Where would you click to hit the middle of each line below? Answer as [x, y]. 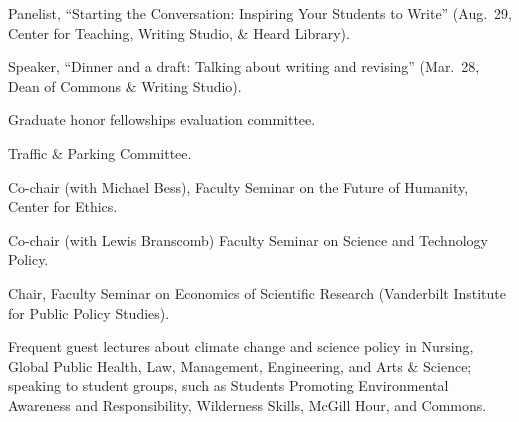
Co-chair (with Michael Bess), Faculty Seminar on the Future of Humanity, [238, 186]
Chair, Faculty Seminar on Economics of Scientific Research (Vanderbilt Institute [257, 292]
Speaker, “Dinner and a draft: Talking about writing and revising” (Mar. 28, [244, 66]
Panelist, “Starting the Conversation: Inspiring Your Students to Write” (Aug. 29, [260, 13]
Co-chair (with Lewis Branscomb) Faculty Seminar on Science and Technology [248, 239]
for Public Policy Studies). [89, 312]
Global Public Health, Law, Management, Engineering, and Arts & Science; [240, 365]
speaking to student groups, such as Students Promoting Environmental [228, 385]
